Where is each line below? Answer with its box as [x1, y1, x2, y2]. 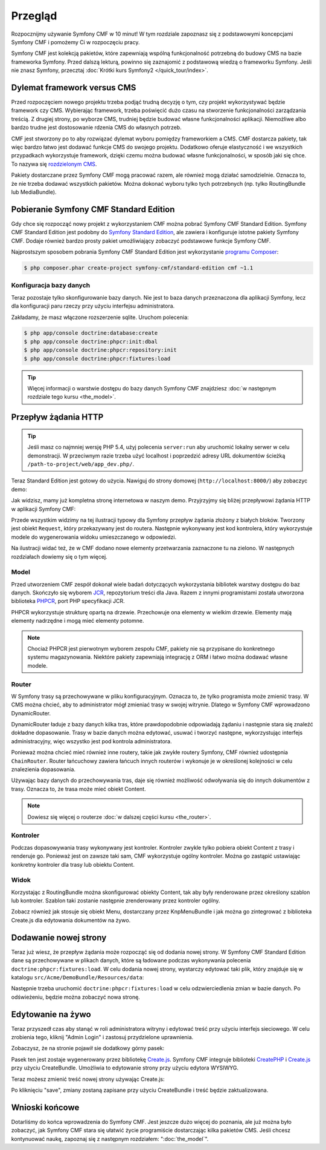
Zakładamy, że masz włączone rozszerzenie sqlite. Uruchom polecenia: [11, 314, 190, 321]
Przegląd [11, 9, 57, 22]
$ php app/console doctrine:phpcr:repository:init [24, 347, 177, 353]
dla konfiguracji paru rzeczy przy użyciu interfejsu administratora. [11, 303, 175, 310]
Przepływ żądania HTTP [11, 412, 104, 422]
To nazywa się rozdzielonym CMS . [11, 160, 97, 168]
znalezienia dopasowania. [11, 766, 75, 773]
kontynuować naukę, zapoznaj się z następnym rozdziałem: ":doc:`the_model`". [11, 1135, 209, 1142]
